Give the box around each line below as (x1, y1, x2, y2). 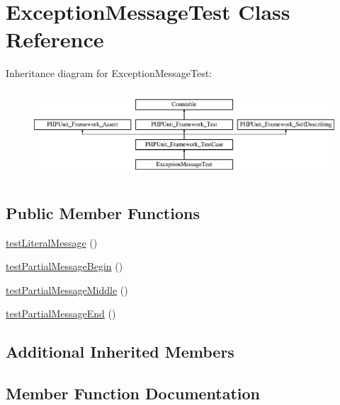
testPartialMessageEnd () (6, 306, 116, 321)
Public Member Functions (6, 201, 200, 223)
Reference (6, 25, 104, 54)
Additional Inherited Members (6, 341, 234, 363)
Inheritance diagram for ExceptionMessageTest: (6, 66, 212, 81)
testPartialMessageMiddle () (6, 282, 128, 297)
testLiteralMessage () (6, 235, 98, 250)
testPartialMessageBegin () (6, 259, 123, 274)
